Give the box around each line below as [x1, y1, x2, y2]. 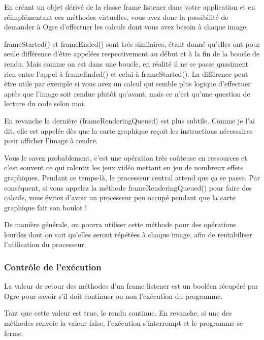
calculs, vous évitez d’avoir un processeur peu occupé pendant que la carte [4, 192, 236, 203]
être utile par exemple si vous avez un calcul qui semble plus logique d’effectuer [4, 78, 251, 89]
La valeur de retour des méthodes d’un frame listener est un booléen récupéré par [4, 281, 258, 291]
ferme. [4, 327, 23, 338]
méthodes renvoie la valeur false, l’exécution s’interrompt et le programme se [4, 318, 243, 328]
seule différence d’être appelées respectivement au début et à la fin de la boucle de [4, 48, 260, 59]
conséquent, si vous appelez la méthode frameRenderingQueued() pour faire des [4, 182, 252, 193]
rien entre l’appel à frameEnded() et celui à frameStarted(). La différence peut [4, 68, 248, 79]
